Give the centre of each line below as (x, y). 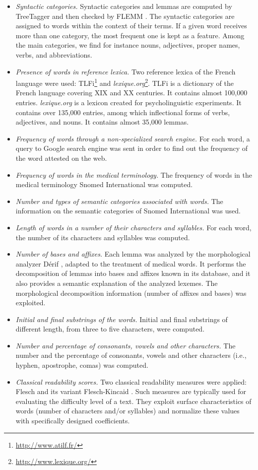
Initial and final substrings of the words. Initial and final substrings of (122, 319)
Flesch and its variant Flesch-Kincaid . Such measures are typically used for (131, 391)
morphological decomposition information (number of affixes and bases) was (131, 293)
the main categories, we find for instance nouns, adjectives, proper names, (128, 45)
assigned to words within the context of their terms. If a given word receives (131, 26)
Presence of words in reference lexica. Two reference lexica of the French (126, 71)
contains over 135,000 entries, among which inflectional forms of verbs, (123, 112)
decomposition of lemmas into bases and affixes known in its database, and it (133, 273)
